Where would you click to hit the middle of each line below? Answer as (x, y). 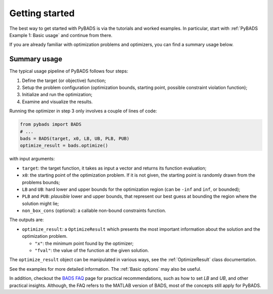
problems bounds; (41, 182)
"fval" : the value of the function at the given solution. (92, 250)
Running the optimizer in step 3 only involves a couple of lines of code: (83, 111)
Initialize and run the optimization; (57, 95)
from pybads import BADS (51, 124)
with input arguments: (32, 159)
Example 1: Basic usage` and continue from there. (61, 35)
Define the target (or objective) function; (64, 80)
